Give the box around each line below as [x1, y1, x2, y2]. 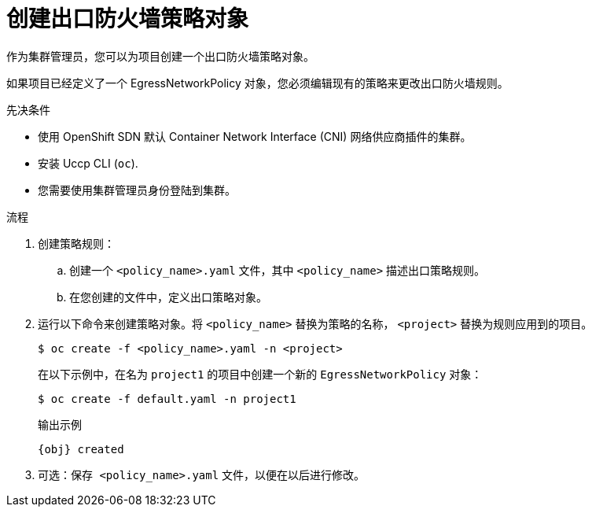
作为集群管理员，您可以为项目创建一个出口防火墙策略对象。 [6, 49, 314, 63]
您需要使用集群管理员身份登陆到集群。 [38, 183, 236, 197]
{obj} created [38, 442, 124, 456]
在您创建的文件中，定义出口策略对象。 [69, 290, 267, 304]
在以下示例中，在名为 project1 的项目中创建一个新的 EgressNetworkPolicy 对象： [38, 367, 483, 381]
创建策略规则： [38, 236, 115, 250]
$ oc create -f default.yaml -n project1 [38, 392, 296, 405]
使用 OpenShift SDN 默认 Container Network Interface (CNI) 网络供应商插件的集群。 [38, 129, 472, 143]
